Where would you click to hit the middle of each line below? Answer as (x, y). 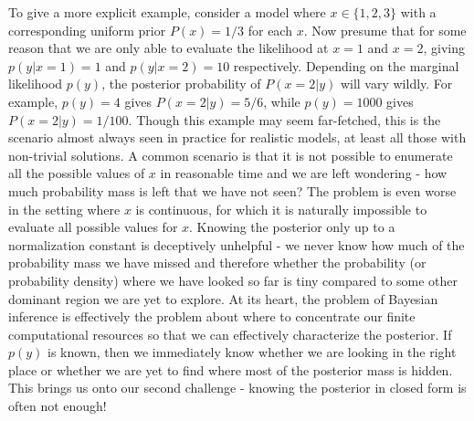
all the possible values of (77, 173)
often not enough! (58, 406)
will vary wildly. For (396, 84)
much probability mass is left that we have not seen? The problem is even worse (232, 190)
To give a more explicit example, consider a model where (167, 12)
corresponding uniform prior (87, 30)
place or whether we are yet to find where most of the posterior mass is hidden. (231, 369)
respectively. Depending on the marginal (346, 65)
